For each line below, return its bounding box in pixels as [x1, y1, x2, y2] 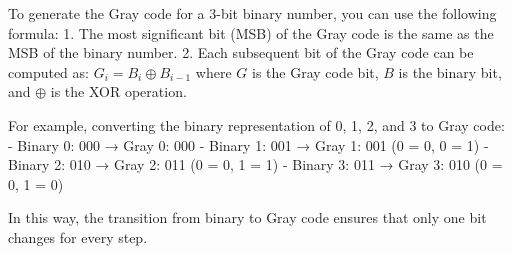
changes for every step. [8, 226, 148, 247]
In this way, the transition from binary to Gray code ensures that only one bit [8, 207, 487, 228]
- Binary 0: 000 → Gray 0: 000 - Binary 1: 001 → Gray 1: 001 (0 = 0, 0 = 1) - [8, 134, 489, 155]
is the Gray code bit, [252, 61, 379, 82]
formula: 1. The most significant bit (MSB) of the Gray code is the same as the [8, 22, 494, 43]
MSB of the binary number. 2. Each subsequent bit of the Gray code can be [8, 42, 474, 63]
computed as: [8, 61, 89, 82]
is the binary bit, [398, 61, 502, 82]
